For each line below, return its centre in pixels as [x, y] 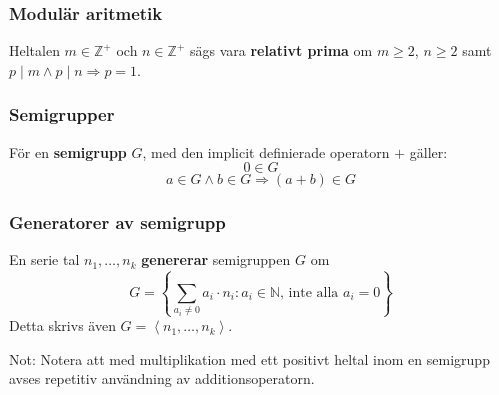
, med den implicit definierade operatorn [266, 151]
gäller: [428, 151]
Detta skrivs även [62, 325]
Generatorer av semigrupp [117, 222]
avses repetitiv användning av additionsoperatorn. [162, 378]
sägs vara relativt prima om [281, 50]
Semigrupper [62, 114]
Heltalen [34, 50]
